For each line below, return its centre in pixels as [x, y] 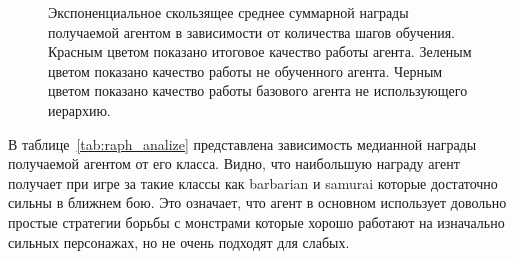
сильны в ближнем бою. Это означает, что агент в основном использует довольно [257, 202]
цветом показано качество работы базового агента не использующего [258, 90]
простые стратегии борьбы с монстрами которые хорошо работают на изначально [256, 221]
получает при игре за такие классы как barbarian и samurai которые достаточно [253, 182]
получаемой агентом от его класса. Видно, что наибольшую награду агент [234, 163]
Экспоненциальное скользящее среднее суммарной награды [228, 12]
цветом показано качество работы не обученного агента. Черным [245, 70]
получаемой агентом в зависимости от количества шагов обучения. [251, 31]
